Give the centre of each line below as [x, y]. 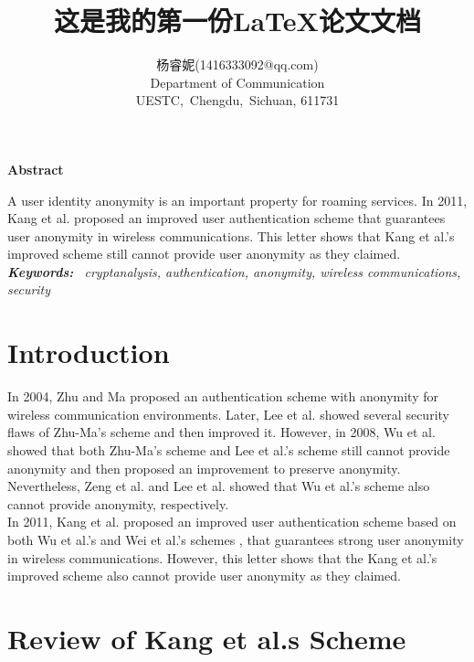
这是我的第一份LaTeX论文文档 [237, 21]
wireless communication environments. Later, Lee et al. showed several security [228, 414]
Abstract [36, 169]
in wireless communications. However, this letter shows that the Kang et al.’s [222, 557]
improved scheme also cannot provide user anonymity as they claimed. [204, 576]
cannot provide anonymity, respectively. [118, 503]
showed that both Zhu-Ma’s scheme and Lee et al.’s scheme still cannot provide [229, 449]
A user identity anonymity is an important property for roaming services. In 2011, [237, 200]
